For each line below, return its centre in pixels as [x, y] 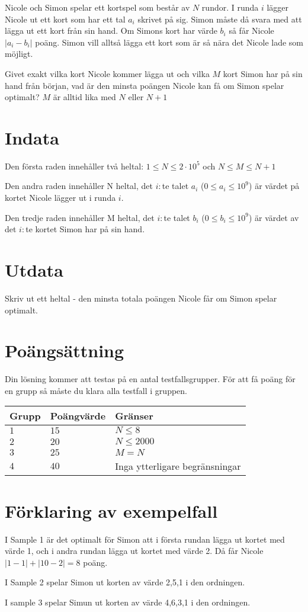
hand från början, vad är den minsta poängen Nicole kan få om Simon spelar [145, 85]
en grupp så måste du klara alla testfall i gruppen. [96, 390]
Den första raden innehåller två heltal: [74, 166]
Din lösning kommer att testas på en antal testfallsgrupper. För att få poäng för [150, 379]
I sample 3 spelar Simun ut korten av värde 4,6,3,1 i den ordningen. [128, 602]
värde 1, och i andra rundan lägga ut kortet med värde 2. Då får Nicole [134, 551]
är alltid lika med [84, 97]
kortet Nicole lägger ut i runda [60, 198]
